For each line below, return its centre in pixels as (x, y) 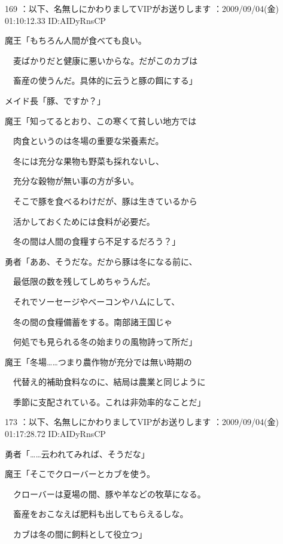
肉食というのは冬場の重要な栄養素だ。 (88, 141)
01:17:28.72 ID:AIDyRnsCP (55, 434)
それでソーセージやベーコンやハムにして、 (96, 301)
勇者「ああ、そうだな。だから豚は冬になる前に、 (101, 261)
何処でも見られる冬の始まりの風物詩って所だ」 (105, 342)
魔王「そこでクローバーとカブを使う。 (80, 474)
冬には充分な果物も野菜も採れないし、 (88, 161)
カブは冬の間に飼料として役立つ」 (80, 534)
